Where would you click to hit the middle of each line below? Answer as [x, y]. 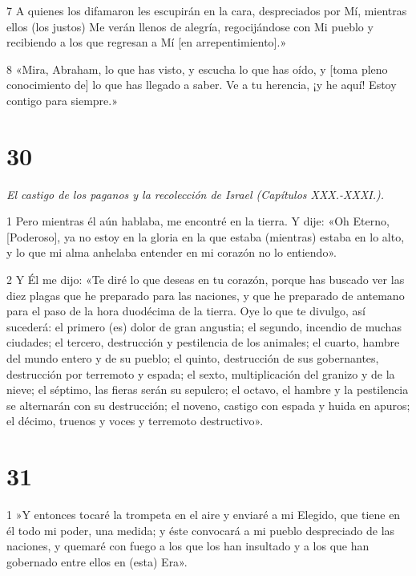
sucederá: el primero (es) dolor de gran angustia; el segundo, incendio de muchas [204, 326]
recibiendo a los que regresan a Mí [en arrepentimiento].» [147, 42]
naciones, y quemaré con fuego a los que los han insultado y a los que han [188, 546]
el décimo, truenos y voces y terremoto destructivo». [135, 421]
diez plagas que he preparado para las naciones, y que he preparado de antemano [206, 295]
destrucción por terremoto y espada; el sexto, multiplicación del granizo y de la [201, 373]
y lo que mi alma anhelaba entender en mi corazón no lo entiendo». [172, 252]
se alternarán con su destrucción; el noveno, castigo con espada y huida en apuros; [208, 405]
